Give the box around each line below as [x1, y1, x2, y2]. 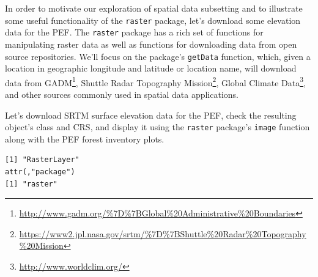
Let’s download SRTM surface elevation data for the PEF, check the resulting [5, 108, 297, 121]
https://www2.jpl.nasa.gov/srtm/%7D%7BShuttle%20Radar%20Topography [19, 227, 306, 240]
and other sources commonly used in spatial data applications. [5, 88, 239, 100]
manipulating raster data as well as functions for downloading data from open [5, 37, 297, 50]
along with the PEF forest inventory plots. [5, 132, 165, 145]
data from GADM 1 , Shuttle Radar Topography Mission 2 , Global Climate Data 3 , [5, 74, 306, 89]
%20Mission [19, 239, 64, 252]
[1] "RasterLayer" [5, 155, 79, 164]
